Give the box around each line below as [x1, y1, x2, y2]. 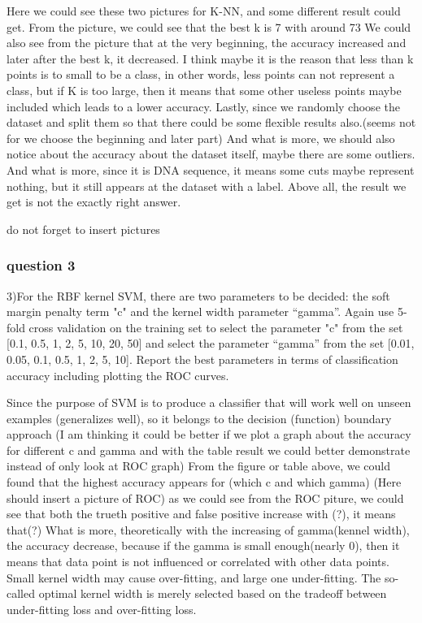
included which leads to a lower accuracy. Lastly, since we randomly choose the [7, 97, 400, 115]
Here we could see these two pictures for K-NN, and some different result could [7, 2, 401, 19]
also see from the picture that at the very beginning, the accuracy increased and [7, 34, 407, 51]
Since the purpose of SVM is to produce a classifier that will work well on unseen [7, 394, 411, 411]
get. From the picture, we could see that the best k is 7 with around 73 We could [7, 18, 411, 35]
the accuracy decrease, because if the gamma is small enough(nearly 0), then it [7, 537, 400, 554]
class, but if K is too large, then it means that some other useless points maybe [7, 81, 402, 98]
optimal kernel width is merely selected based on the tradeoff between [38, 585, 387, 602]
